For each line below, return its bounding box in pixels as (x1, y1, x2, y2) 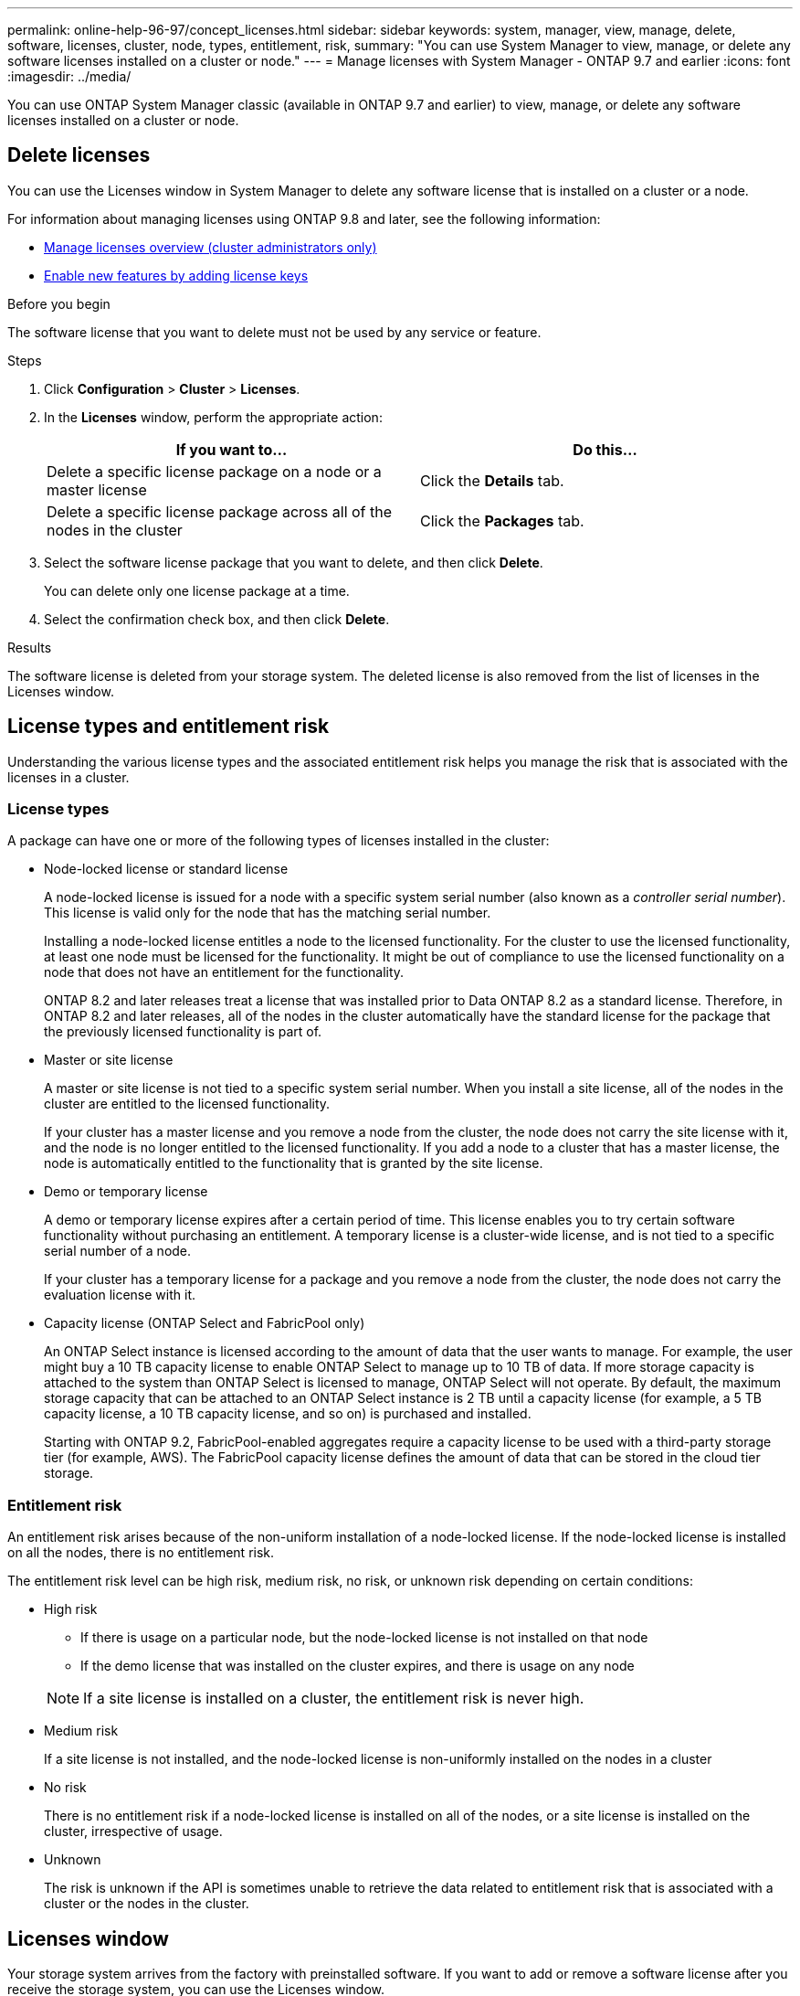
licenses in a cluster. (7, 769, 130, 785)
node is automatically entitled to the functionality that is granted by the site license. (44, 1155, 543, 1172)
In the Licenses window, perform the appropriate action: (44, 409, 383, 425)
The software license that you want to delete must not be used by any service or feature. (7, 324, 542, 340)
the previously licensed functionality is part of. (44, 1024, 322, 1040)
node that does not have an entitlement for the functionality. (44, 964, 405, 981)
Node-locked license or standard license (44, 861, 289, 877)
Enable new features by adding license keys (44, 267, 309, 283)
